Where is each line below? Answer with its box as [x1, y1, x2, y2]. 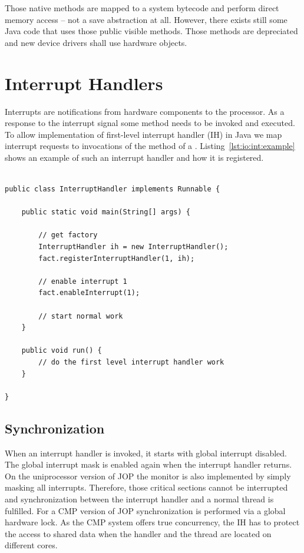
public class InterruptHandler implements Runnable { [5, 185, 220, 194]
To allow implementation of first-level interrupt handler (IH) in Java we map [5, 128, 282, 140]
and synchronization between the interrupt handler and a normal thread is [5, 492, 274, 505]
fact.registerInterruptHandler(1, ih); [38, 254, 195, 263]
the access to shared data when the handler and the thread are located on [5, 527, 272, 539]
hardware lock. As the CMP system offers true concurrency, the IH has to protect [5, 516, 300, 528]
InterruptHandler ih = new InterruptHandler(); [38, 243, 229, 251]
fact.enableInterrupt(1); [38, 289, 140, 297]
